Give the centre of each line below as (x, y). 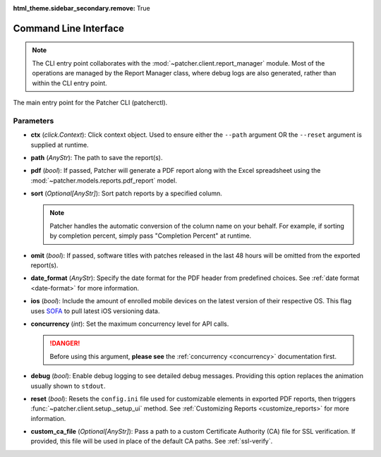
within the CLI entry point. (69, 83)
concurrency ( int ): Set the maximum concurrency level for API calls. (130, 324)
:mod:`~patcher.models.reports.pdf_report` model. (104, 181)
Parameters (34, 121)
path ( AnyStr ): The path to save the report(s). (97, 157)
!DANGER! (65, 343)
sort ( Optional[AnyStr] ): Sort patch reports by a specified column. (126, 193)
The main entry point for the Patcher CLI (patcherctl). (90, 102)
